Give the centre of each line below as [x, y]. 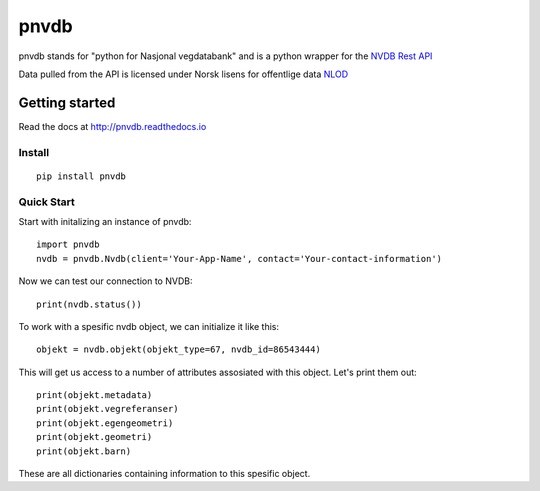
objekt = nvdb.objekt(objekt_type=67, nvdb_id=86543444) [179, 349]
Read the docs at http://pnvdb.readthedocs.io [112, 126]
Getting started [67, 102]
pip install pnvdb [81, 176]
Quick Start [46, 202]
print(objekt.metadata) [94, 395]
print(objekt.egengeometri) [105, 423]
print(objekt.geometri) [94, 437]
